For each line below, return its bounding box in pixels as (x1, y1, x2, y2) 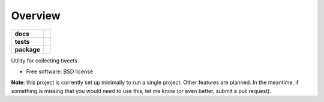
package (14, 45, 40, 53)
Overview (11, 9, 61, 22)
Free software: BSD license (26, 68, 93, 75)
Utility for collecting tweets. (11, 57, 79, 64)
